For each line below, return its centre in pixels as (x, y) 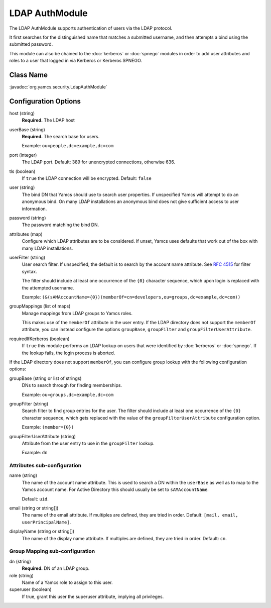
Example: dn (35, 453)
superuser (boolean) (31, 589)
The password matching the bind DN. (60, 225)
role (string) (21, 575)
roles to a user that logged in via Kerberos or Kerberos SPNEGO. (76, 61)
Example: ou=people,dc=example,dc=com (68, 146)
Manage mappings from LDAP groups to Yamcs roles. (77, 313)
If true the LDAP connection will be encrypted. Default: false (87, 178)
